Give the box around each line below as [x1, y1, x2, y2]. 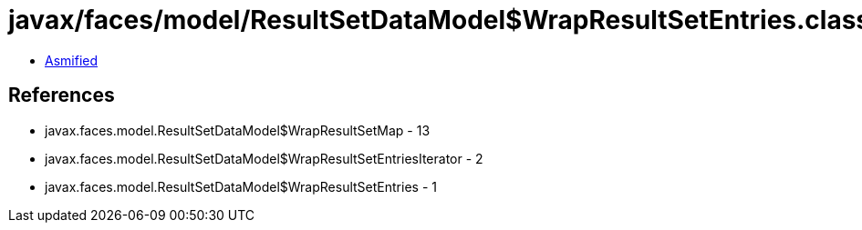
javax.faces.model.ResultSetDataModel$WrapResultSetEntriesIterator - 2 [45, 150, 483, 166]
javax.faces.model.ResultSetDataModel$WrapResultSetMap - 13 [45, 122, 431, 138]
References [8, 84, 115, 107]
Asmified [45, 52, 99, 68]
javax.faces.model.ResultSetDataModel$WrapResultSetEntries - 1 [45, 178, 437, 195]
